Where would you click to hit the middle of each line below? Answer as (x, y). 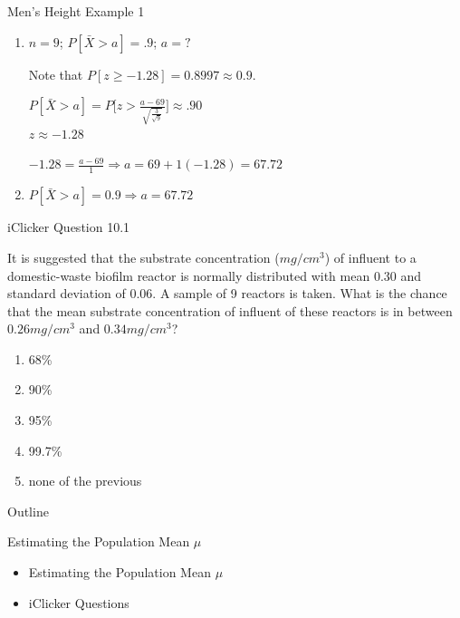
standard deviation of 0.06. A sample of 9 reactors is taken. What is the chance (227, 293)
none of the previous (85, 481)
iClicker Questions (79, 602)
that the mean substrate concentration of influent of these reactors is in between (230, 310)
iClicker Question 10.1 (69, 227)
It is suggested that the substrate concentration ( (144, 257)
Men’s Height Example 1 (76, 11)
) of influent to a (370, 257)
